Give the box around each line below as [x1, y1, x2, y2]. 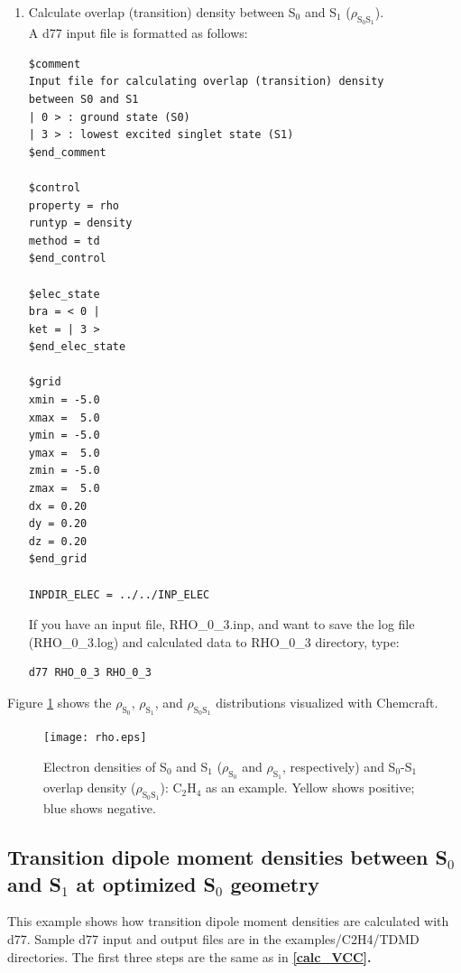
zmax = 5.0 [28, 482, 100, 496]
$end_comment [28, 145, 106, 159]
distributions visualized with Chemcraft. [216, 692, 438, 711]
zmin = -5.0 [28, 464, 100, 477]
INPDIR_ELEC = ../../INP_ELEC [28, 588, 210, 601]
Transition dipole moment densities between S [7, 843, 447, 871]
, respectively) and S [282, 756, 396, 775]
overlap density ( [43, 778, 136, 797]
